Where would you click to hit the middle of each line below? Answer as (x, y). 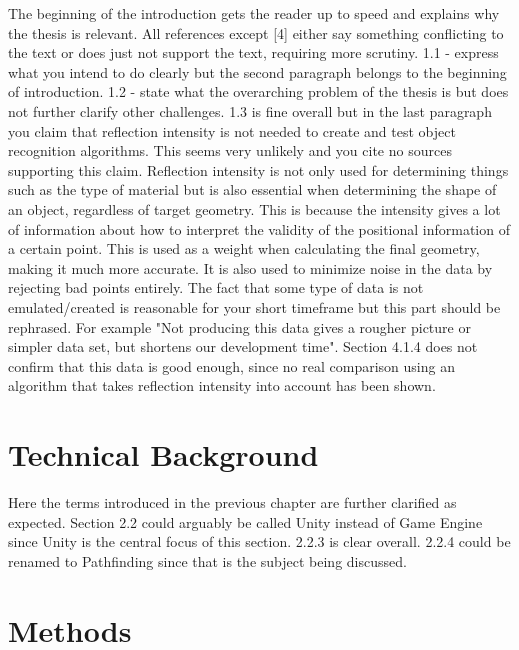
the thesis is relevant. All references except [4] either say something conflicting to (256, 32)
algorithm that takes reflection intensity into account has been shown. (222, 385)
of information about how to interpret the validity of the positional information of (259, 228)
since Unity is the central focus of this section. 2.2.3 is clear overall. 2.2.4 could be (259, 541)
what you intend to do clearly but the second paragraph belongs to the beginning (257, 71)
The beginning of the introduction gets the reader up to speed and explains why (254, 13)
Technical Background (163, 454)
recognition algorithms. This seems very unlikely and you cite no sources (230, 150)
